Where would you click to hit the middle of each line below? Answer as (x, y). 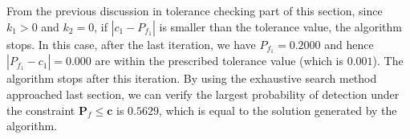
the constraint (41, 110)
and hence (349, 44)
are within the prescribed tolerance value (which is (219, 61)
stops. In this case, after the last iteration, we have (131, 44)
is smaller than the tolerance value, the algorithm (280, 26)
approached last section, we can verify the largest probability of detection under (203, 94)
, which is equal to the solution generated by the (278, 110)
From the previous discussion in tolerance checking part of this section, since (195, 10)
